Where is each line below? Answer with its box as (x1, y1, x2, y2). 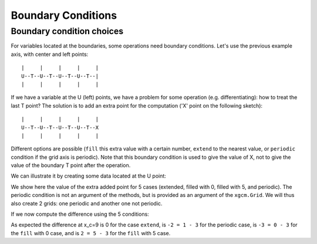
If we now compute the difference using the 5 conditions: (11, 210, 149, 218)
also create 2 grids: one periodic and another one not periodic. (11, 200, 163, 207)
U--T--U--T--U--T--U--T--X (21, 124, 99, 131)
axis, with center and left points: (11, 51, 89, 58)
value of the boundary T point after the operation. (11, 162, 131, 169)
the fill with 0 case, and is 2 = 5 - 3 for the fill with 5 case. (11, 229, 171, 236)
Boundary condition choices (11, 26, 124, 36)
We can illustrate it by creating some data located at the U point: (11, 172, 167, 179)
